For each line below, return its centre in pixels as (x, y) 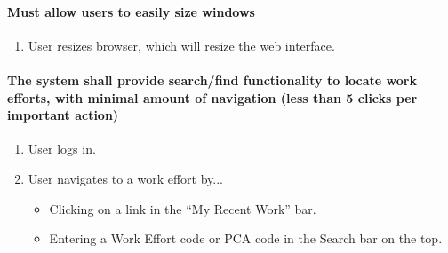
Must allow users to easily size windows (131, 11)
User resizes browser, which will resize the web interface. (181, 45)
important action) (63, 115)
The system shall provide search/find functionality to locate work (212, 79)
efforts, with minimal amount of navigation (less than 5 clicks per (212, 97)
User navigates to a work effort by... (125, 178)
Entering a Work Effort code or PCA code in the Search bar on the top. (246, 238)
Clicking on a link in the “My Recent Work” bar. (183, 208)
